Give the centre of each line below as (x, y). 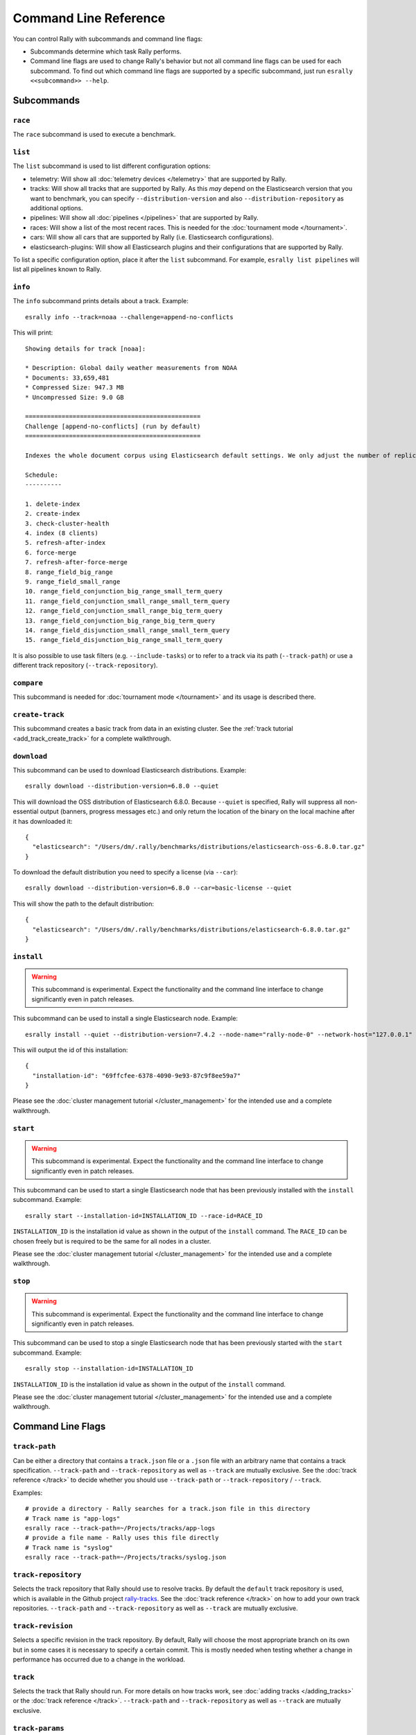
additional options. (57, 208)
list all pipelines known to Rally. (57, 269)
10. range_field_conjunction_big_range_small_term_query (124, 591)
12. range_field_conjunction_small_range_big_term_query (124, 611)
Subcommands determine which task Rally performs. (106, 51)
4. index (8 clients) (62, 533)
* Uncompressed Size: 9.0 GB (75, 397)
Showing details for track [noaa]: (86, 348)
